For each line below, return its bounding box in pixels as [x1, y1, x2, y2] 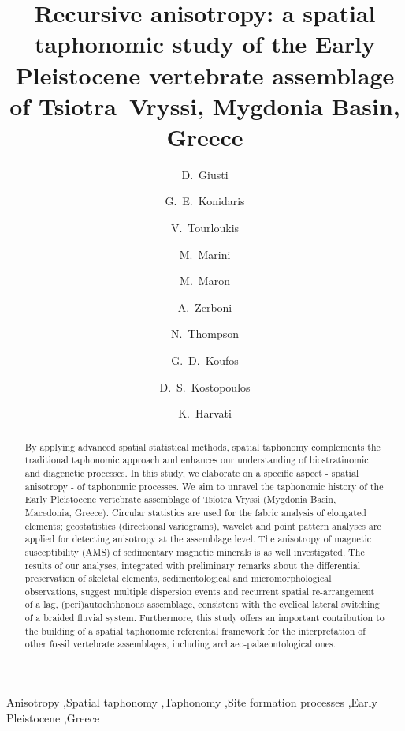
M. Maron [180, 272, 230, 289]
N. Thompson [170, 325, 240, 342]
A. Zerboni [177, 298, 232, 315]
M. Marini [179, 246, 231, 262]
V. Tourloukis [170, 219, 240, 236]
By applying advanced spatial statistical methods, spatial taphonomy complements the [24, 440, 381, 453]
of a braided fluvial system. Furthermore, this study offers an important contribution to [24, 611, 385, 624]
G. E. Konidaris [165, 193, 245, 209]
